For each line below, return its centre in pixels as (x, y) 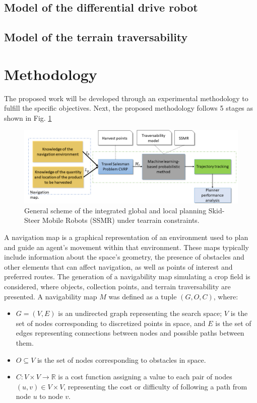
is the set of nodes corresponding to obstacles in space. (121, 359)
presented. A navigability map (51, 296)
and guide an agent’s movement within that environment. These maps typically (126, 247)
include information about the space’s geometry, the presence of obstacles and (124, 257)
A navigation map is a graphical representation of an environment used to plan (126, 237)
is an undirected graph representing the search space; (140, 313)
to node (51, 396)
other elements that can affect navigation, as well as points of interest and (118, 266)
